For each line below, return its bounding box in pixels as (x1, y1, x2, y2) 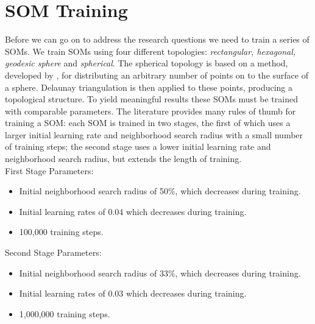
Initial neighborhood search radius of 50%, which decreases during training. (19, 185, 301, 197)
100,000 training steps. (19, 225, 104, 238)
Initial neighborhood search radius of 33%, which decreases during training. (19, 266, 301, 279)
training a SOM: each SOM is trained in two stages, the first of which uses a (5, 116, 291, 129)
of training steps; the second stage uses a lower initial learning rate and (5, 140, 271, 153)
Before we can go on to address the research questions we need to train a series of (5, 33, 310, 46)
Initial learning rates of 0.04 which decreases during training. (19, 205, 247, 217)
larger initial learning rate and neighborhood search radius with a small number (5, 128, 303, 141)
